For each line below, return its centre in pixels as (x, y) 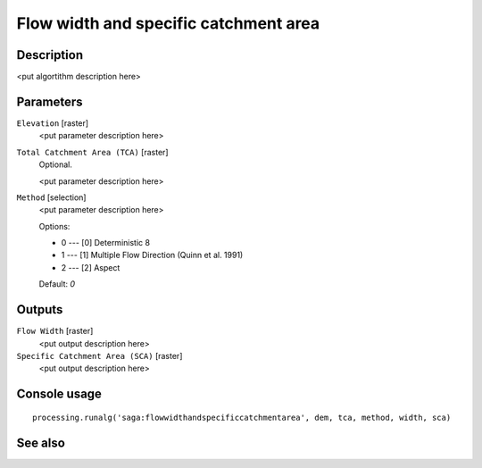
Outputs (40, 309)
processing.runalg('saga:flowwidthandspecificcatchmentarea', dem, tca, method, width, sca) (242, 417)
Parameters (50, 101)
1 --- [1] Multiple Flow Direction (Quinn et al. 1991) (152, 255)
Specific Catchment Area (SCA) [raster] (100, 355)
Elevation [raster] (53, 123)
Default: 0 (57, 284)
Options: (54, 226)
